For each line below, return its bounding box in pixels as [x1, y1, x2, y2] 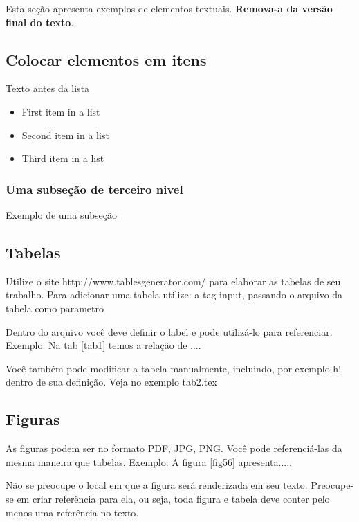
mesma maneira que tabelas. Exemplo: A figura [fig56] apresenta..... [6, 454, 292, 469]
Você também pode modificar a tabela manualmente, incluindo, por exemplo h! [6, 361, 342, 375]
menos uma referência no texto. [6, 505, 139, 519]
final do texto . [6, 15, 74, 29]
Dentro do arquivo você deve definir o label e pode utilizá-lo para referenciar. [6, 324, 333, 339]
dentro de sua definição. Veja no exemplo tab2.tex [6, 375, 217, 389]
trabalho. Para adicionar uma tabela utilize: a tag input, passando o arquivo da [6, 287, 343, 302]
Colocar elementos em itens [6, 48, 207, 70]
